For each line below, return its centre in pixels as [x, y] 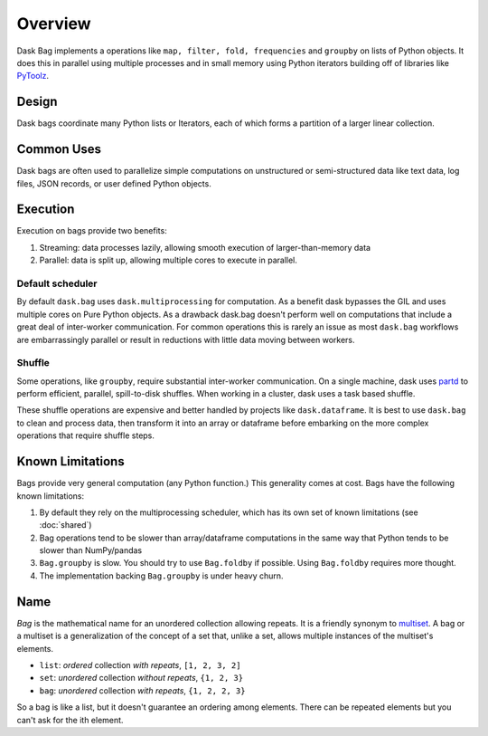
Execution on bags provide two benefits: [92, 231]
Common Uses [59, 149]
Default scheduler [57, 283]
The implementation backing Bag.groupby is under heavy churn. [161, 576]
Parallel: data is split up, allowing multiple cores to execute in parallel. [169, 260]
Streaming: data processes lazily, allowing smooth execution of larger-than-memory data [205, 247]
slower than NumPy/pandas [91, 550]
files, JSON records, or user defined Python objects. [114, 183]
